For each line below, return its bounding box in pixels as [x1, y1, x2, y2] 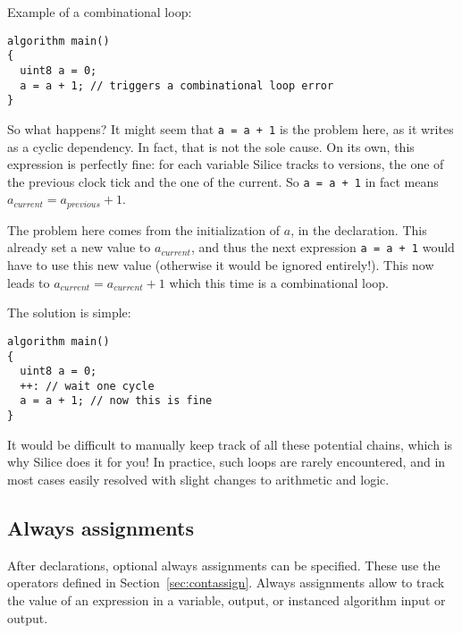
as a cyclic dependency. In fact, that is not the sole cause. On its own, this [7, 137, 415, 156]
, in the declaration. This [290, 220, 427, 239]
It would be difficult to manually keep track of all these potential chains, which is [7, 435, 453, 453]
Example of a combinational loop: [7, 3, 192, 21]
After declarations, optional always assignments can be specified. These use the [7, 555, 441, 574]
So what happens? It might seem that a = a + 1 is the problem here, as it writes [7, 119, 454, 138]
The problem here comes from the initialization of [7, 220, 281, 239]
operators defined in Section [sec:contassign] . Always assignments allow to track [7, 573, 445, 592]
